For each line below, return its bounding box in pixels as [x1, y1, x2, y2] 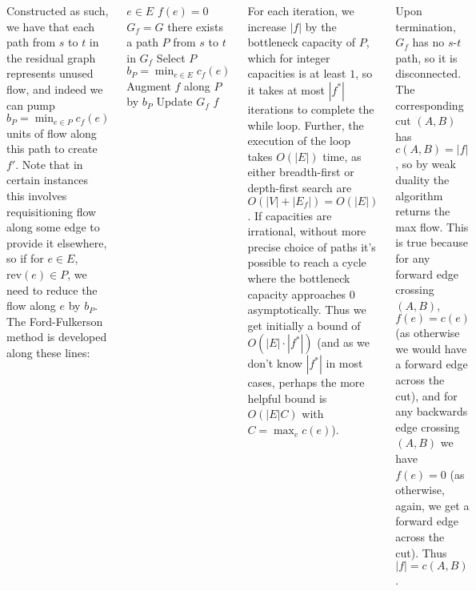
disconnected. [395, 65, 462, 82]
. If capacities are [247, 207, 332, 223]
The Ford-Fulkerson [6, 312, 103, 329]
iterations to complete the [247, 100, 374, 117]
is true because [395, 234, 469, 251]
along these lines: [6, 344, 90, 360]
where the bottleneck [247, 269, 350, 286]
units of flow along [6, 124, 97, 141]
